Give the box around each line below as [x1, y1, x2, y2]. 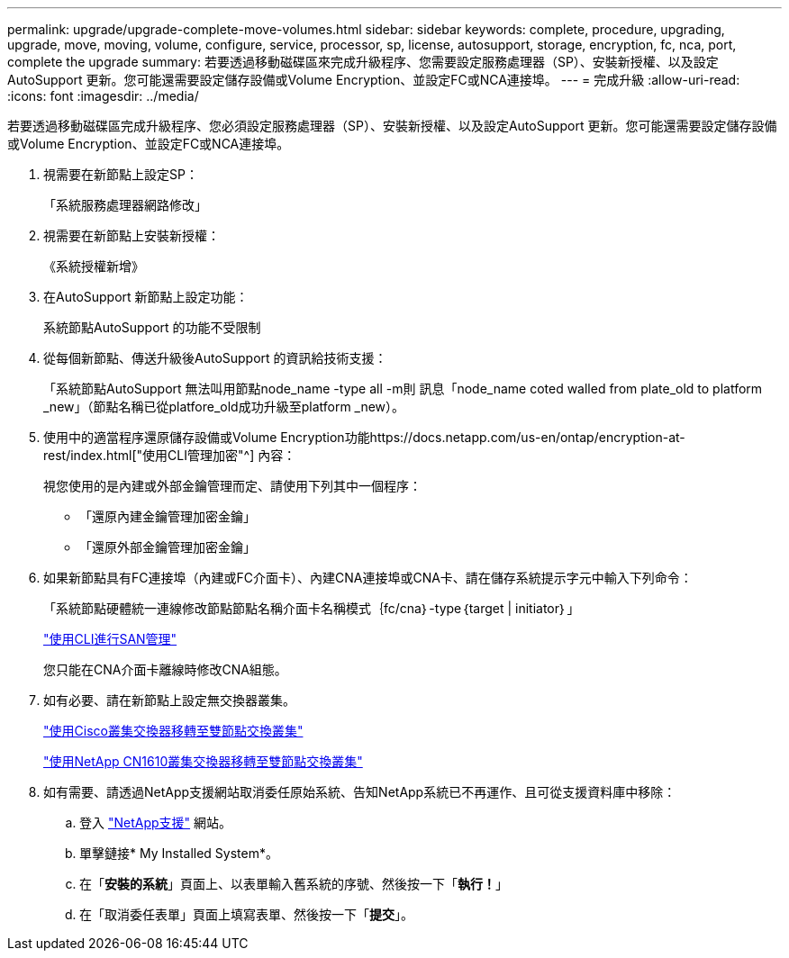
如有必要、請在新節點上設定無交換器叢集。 [43, 692, 295, 708]
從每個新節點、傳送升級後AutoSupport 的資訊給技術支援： [43, 350, 387, 366]
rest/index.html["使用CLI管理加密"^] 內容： [43, 447, 296, 463]
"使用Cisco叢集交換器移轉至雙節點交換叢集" [43, 723, 304, 738]
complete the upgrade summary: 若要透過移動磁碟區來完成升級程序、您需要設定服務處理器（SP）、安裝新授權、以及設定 [7, 54, 719, 69]
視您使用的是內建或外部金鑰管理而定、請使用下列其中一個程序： [43, 478, 422, 493]
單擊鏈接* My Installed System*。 [79, 845, 278, 861]
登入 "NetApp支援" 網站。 [79, 815, 232, 830]
